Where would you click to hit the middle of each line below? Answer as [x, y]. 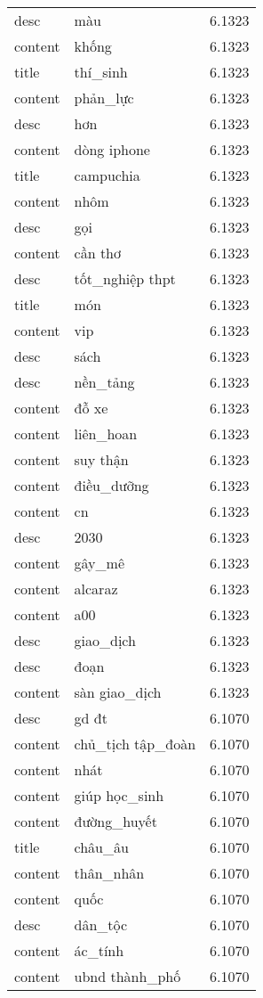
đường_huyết [116, 821]
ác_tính [99, 950]
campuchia [107, 175]
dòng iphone [112, 149]
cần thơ [98, 253]
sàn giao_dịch [118, 692]
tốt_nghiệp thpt [125, 278]
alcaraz [96, 589]
